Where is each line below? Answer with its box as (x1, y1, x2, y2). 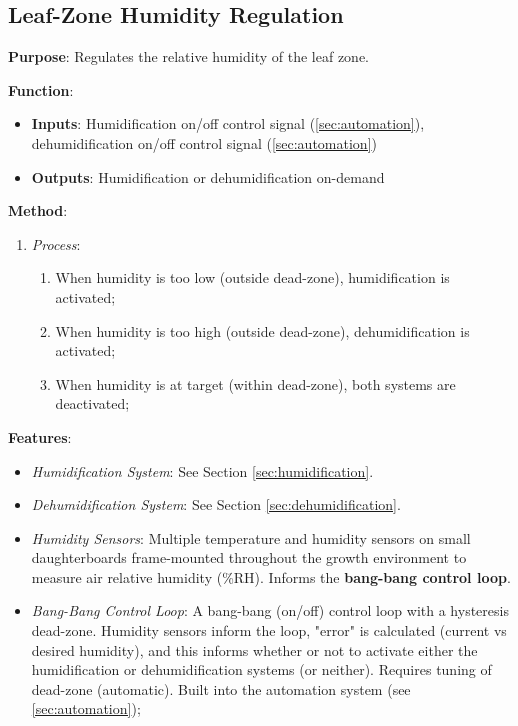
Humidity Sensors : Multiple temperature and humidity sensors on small (31, 527, 471, 548)
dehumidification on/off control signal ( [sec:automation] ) (31, 132, 377, 153)
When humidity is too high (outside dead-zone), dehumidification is (55, 320, 470, 341)
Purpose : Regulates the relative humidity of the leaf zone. (8, 46, 370, 67)
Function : (8, 79, 74, 100)
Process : (31, 233, 81, 254)
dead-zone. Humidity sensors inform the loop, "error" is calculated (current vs (31, 620, 507, 641)
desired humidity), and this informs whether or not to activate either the (31, 639, 478, 660)
